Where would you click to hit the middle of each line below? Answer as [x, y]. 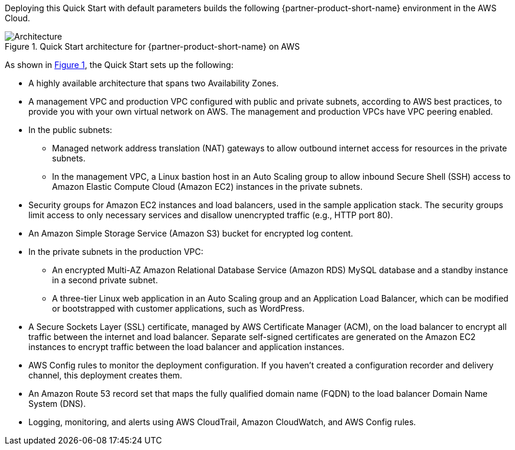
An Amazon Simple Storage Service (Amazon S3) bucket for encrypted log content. [191, 233]
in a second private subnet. [105, 280]
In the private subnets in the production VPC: [116, 252]
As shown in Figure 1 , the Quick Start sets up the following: [119, 65]
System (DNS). [57, 404]
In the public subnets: [70, 130]
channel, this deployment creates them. [106, 375]
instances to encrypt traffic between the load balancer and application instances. [187, 347]
